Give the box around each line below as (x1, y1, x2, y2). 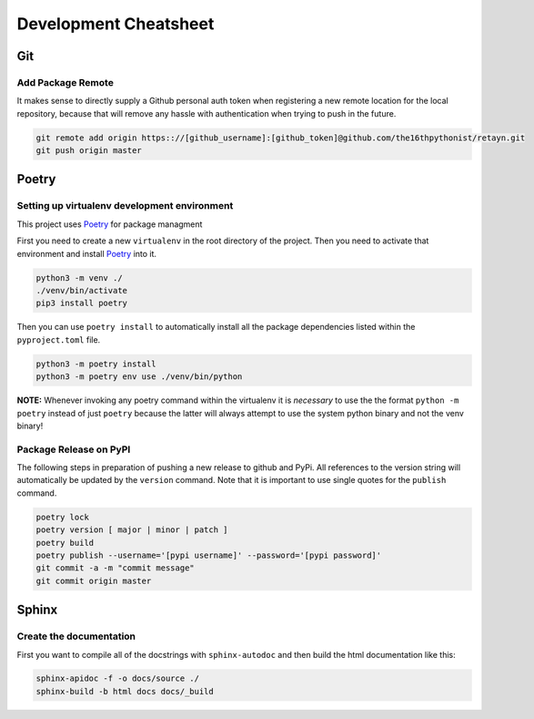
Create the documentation (16, 630, 136, 642)
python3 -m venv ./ (35, 272, 123, 282)
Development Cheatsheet (16, 14, 215, 34)
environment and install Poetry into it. (16, 248, 157, 259)
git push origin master (35, 146, 143, 156)
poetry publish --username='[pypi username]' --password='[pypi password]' (35, 550, 382, 560)
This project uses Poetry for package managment (16, 219, 203, 230)
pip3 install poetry (35, 298, 127, 309)
